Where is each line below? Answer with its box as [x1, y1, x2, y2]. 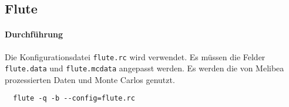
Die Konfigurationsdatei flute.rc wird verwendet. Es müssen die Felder [5, 50, 266, 63]
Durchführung [5, 28, 63, 40]
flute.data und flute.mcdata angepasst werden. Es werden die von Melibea [5, 62, 284, 74]
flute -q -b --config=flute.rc [13, 94, 135, 103]
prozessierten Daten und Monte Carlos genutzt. [5, 73, 175, 85]
